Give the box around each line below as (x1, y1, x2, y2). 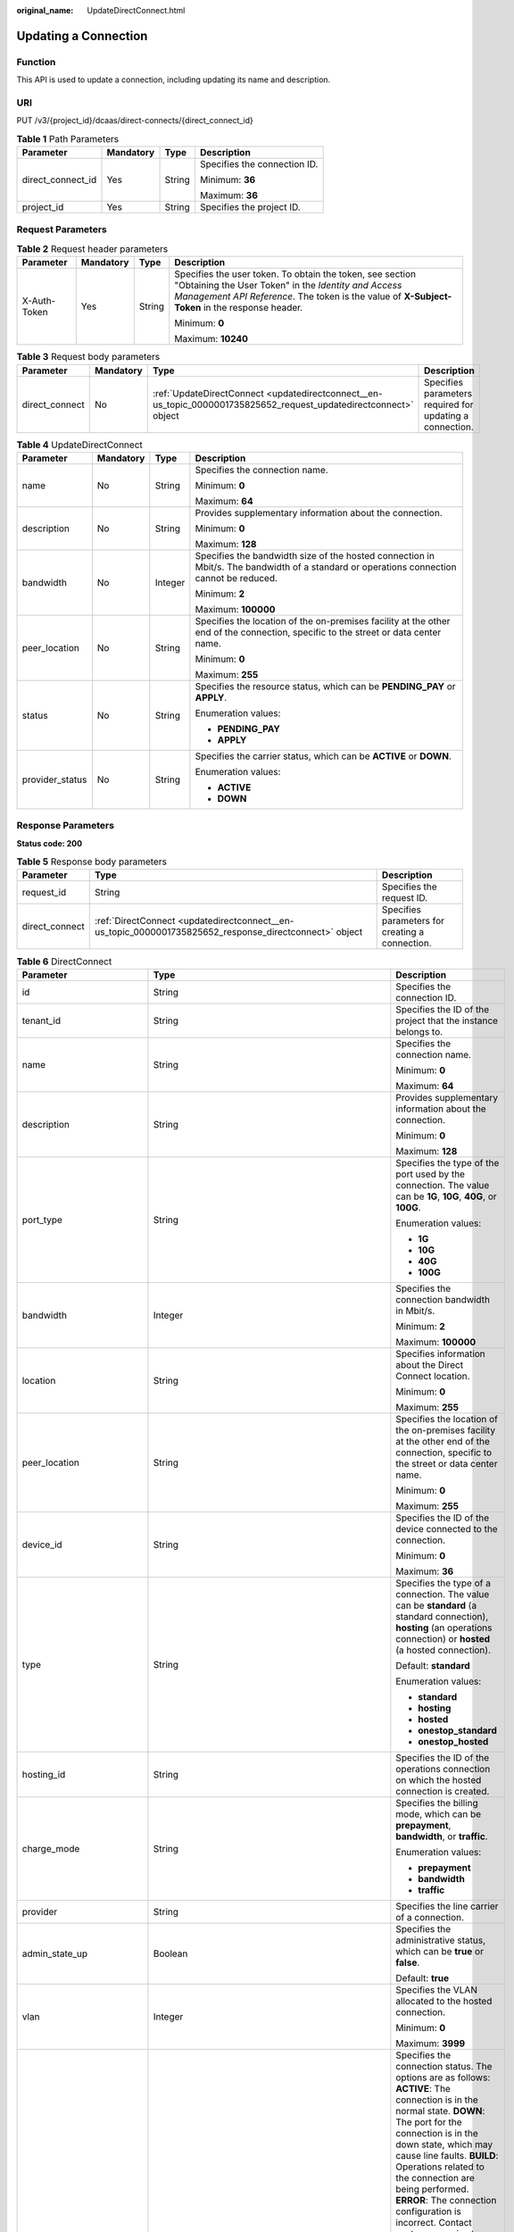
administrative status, (395, 1934, 486, 1946)
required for (424, 398, 474, 411)
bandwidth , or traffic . (395, 1830, 488, 1843)
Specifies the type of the (395, 1156, 500, 1169)
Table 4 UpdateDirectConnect (16, 438, 143, 451)
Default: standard (395, 1659, 470, 1671)
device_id (21, 1538, 62, 1551)
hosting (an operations (395, 1621, 493, 1634)
